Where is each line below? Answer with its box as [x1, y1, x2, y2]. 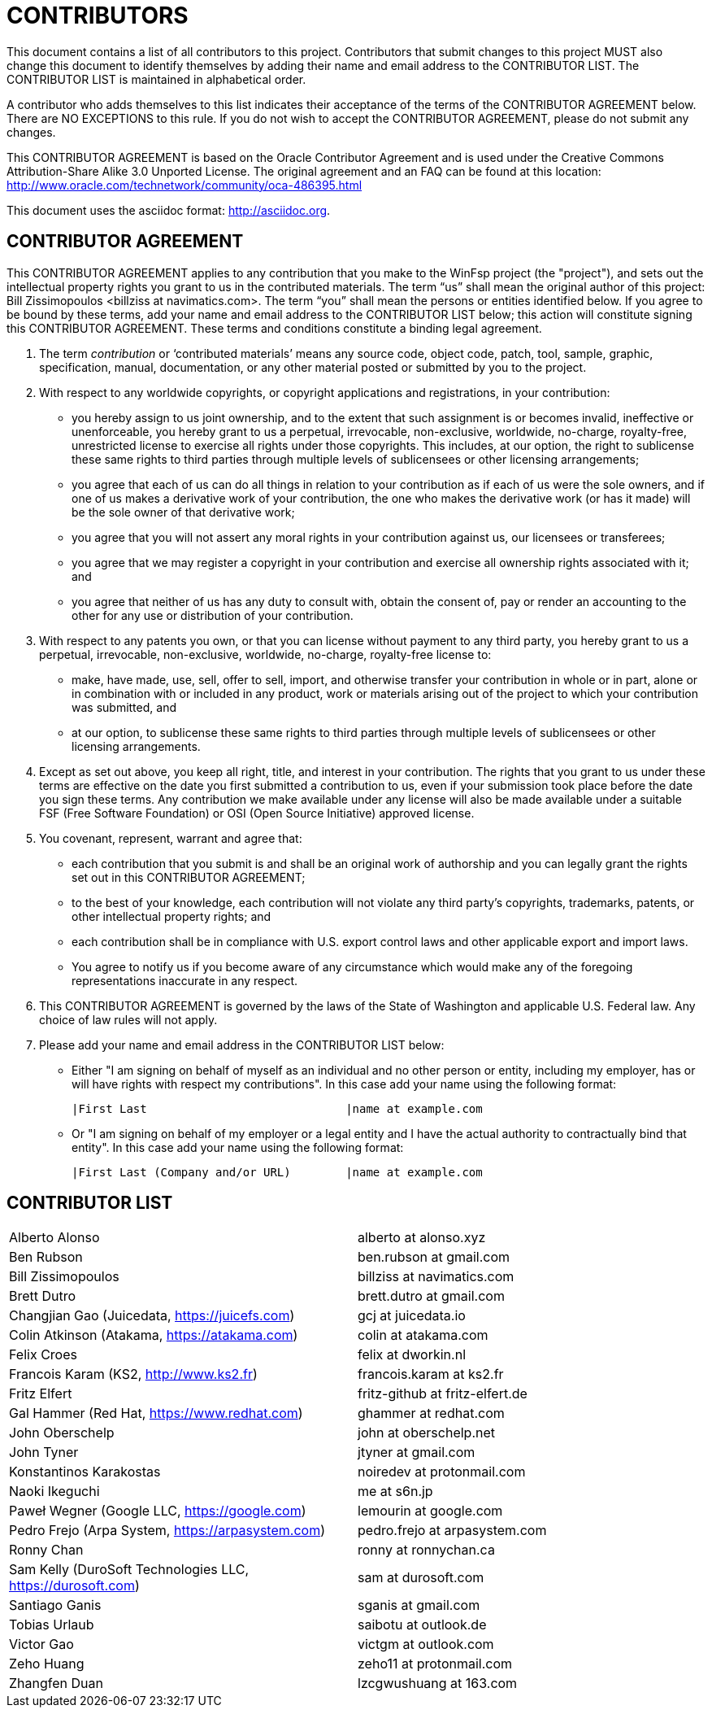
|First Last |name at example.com [72, 1101, 483, 1115]
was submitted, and [72, 700, 176, 714]
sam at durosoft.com [358, 1569, 484, 1586]
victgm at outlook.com [358, 1636, 494, 1653]
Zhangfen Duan [9, 1675, 103, 1692]
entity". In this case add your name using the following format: [72, 1140, 404, 1154]
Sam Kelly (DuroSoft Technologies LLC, [9, 1561, 250, 1578]
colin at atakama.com [358, 1327, 488, 1344]
